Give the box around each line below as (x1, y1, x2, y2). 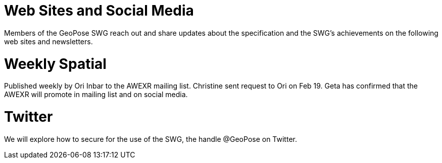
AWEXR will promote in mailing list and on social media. (4, 90, 188, 99)
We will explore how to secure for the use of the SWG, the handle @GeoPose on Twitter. (4, 134, 297, 143)
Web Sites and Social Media (4, 2, 194, 19)
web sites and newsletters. (4, 37, 93, 46)
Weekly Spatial (4, 55, 107, 72)
